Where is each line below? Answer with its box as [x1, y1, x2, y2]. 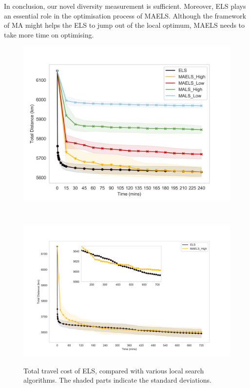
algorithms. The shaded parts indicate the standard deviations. [23, 375, 212, 385]
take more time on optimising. [4, 29, 94, 39]
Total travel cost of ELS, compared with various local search [23, 365, 204, 375]
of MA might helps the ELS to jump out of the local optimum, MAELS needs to [4, 20, 245, 30]
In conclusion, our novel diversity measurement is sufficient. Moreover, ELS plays [4, 1, 246, 11]
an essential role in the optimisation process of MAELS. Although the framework [4, 10, 246, 20]
